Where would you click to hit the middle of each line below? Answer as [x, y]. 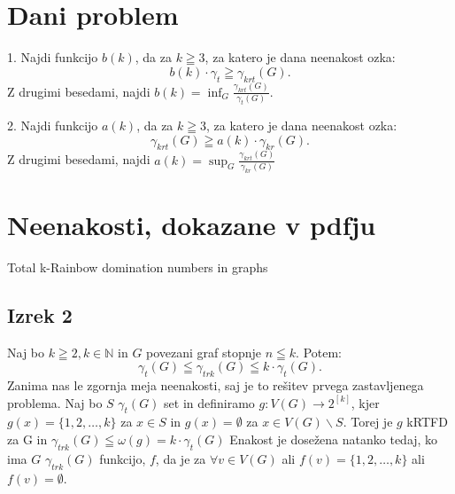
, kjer [365, 402]
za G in [27, 439]
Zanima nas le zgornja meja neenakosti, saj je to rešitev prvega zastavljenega [216, 385]
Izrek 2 [40, 314]
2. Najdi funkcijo [53, 125]
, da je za [181, 458]
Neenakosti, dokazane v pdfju [192, 224]
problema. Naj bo [55, 402]
